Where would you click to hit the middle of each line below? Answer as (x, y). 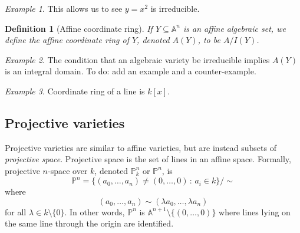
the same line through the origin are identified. (89, 223)
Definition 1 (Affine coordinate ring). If (79, 28)
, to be (209, 40)
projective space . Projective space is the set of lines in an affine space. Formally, (148, 159)
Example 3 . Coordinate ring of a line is (75, 91)
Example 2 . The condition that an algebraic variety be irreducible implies (137, 59)
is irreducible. (175, 8)
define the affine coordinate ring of (67, 40)
